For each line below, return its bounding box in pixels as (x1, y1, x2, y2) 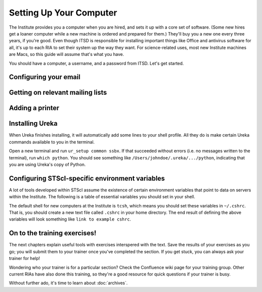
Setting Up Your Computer (9, 7, 117, 18)
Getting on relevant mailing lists (9, 88, 107, 97)
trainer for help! (9, 256, 40, 261)
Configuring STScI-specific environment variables (9, 174, 165, 182)
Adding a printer (9, 104, 60, 112)
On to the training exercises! (9, 229, 97, 238)
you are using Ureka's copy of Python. (9, 162, 86, 168)
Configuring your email (9, 73, 81, 81)
